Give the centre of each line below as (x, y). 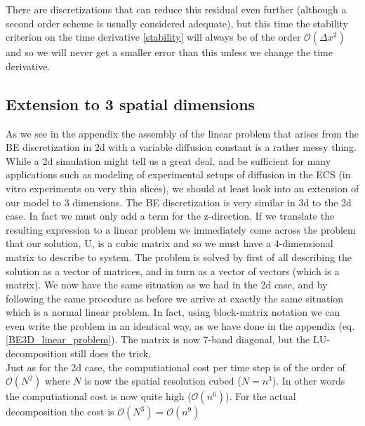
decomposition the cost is (60, 412)
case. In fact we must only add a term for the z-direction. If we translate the (170, 216)
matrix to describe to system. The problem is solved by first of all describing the (179, 257)
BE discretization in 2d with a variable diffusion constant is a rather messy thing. (181, 147)
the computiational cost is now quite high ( (99, 396)
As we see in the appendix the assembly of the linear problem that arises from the (182, 133)
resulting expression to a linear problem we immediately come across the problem (181, 229)
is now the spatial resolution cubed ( (163, 381)
